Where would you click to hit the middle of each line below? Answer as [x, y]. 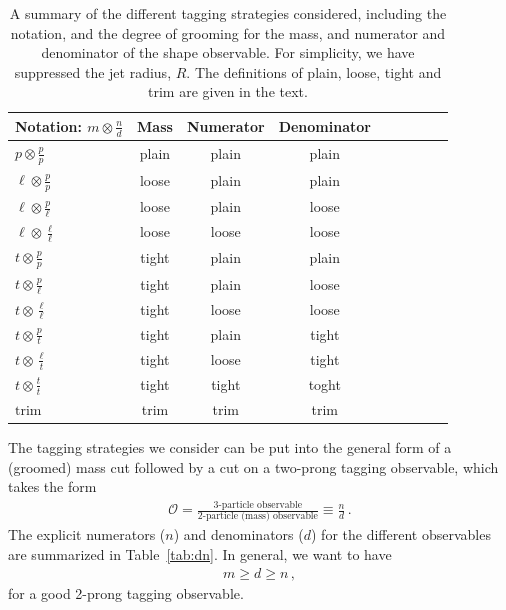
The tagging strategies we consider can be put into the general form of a [230, 446]
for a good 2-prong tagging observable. [126, 592]
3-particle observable [258, 504]
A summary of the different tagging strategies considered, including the [228, 13]
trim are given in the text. [228, 91]
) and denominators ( [238, 534]
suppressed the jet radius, [93, 71]
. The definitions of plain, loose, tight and [314, 71]
